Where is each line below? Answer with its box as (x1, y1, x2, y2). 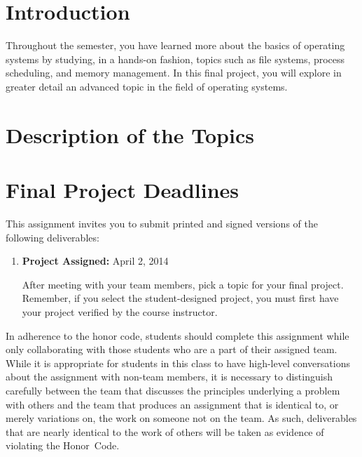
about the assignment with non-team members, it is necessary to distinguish (6, 369, 333, 384)
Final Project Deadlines (6, 175, 239, 204)
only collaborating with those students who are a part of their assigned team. (6, 342, 337, 357)
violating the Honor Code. (6, 438, 120, 453)
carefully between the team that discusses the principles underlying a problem (6, 383, 340, 397)
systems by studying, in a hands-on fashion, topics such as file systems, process (6, 51, 345, 66)
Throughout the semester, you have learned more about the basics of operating (6, 38, 345, 53)
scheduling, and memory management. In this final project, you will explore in (6, 65, 342, 80)
